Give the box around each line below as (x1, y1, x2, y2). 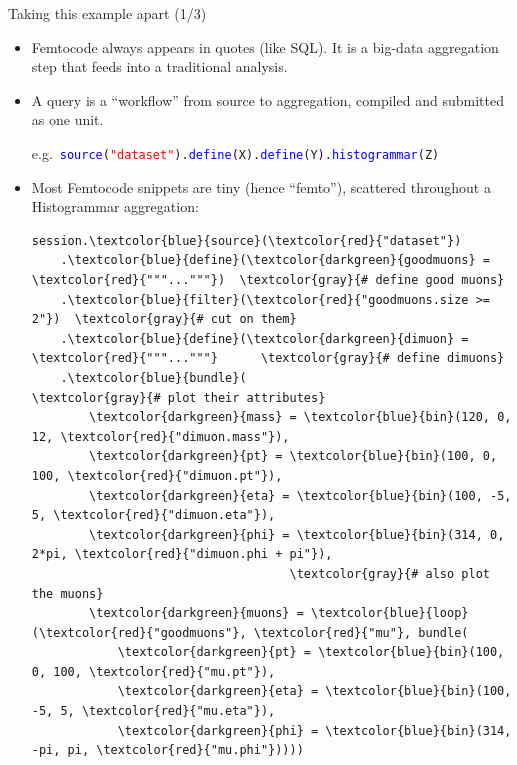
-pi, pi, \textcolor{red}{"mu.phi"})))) (31, 743, 304, 758)
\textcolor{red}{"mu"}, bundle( (253, 625, 469, 640)
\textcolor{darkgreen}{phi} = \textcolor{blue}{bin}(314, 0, (89, 527, 505, 542)
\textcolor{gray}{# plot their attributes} (31, 390, 326, 405)
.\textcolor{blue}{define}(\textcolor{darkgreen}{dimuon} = (60, 331, 469, 346)
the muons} (31, 586, 104, 601)
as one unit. (31, 109, 104, 130)
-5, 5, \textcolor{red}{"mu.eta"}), (31, 704, 276, 719)
